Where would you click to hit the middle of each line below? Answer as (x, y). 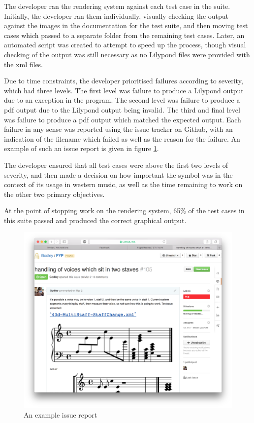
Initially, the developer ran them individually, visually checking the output (116, 16)
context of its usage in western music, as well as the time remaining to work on (123, 184)
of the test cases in (216, 211)
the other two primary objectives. (54, 194)
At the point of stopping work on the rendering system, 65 (92, 211)
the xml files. (24, 64)
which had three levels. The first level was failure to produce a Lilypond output (124, 90)
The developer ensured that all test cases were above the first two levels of (116, 165)
